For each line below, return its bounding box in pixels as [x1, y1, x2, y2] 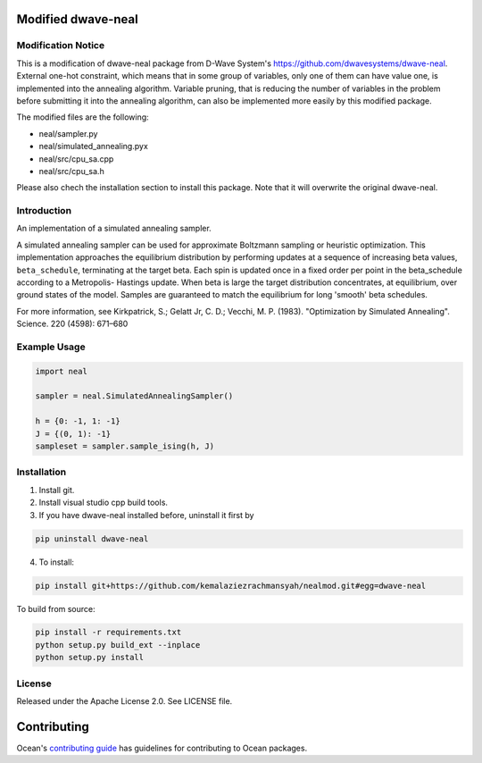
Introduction [16, 205, 71, 217]
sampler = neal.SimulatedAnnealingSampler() [35, 391, 234, 401]
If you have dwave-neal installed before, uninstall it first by [38, 509, 254, 520]
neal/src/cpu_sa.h [38, 165, 104, 176]
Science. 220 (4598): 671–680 [16, 318, 129, 330]
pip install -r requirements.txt [35, 627, 182, 638]
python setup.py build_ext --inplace [35, 640, 201, 650]
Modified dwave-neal [16, 12, 138, 27]
